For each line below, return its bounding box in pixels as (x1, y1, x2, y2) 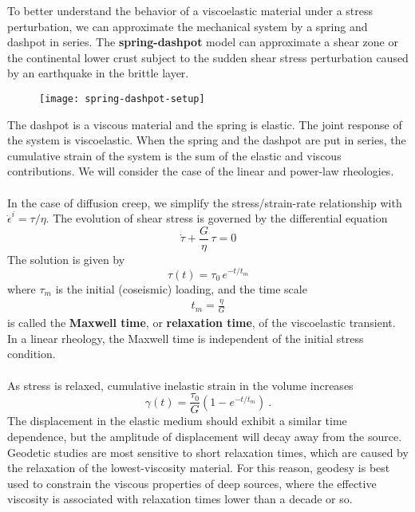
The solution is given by (7, 250, 125, 267)
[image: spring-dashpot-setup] (39, 93, 205, 104)
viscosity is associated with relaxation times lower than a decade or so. (7, 490, 353, 507)
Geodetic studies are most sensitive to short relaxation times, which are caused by (7, 443, 409, 460)
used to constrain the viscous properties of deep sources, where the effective (7, 475, 377, 491)
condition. (7, 345, 56, 362)
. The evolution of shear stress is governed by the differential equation (45, 210, 388, 226)
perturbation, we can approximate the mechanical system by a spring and (7, 18, 368, 34)
